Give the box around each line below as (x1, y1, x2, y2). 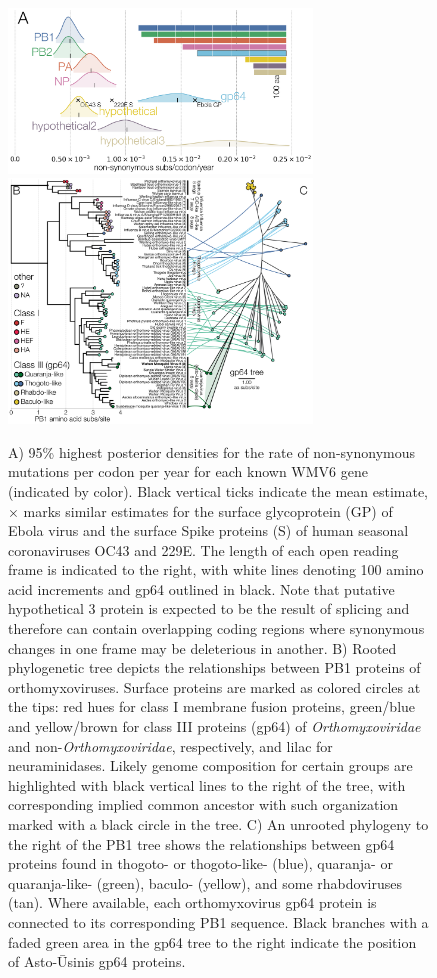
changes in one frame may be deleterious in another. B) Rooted (8, 637, 397, 658)
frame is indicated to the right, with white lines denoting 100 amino (8, 559, 424, 580)
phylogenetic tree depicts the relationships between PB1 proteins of (8, 657, 421, 678)
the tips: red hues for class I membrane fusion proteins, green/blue (8, 696, 416, 717)
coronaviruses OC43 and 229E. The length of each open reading (8, 539, 399, 560)
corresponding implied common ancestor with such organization (8, 794, 399, 815)
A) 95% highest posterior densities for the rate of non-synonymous (8, 441, 416, 462)
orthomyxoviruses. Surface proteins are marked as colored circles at (8, 676, 421, 697)
